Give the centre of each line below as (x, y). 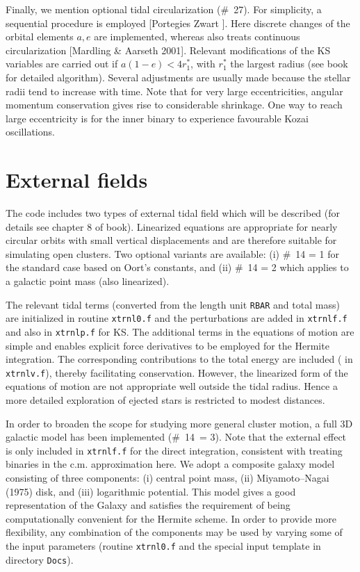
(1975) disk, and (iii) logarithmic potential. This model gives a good (151, 491)
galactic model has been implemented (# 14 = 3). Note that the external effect (176, 437)
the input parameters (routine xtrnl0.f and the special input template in (163, 546)
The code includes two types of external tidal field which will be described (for (173, 213)
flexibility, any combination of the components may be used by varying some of (174, 532)
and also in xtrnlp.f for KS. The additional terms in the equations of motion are (180, 331)
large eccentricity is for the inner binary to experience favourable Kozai (157, 118)
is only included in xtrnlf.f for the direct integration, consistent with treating (174, 450)
